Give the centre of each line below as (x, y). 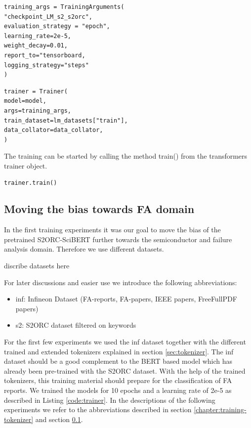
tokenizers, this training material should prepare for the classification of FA (118, 380)
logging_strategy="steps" (46, 65)
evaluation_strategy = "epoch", (57, 26)
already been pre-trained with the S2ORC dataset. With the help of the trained (125, 370)
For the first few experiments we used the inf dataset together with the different (125, 342)
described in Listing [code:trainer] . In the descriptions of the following (110, 400)
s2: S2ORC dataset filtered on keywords (76, 325)
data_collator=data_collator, (54, 130)
